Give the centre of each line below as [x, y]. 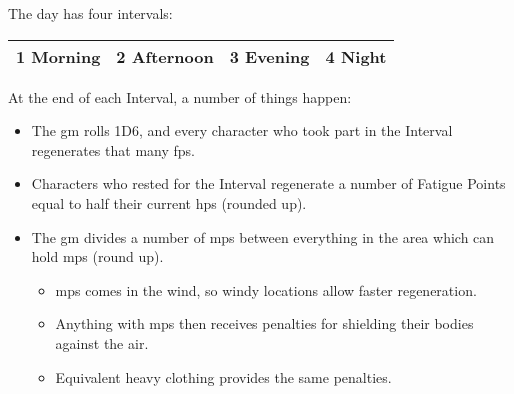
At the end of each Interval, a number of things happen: [180, 96]
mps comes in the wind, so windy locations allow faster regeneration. [266, 289]
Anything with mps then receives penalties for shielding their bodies [264, 323]
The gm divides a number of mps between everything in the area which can [263, 236]
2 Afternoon [165, 56]
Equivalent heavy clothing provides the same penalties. [223, 376]
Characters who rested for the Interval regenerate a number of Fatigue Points [268, 183]
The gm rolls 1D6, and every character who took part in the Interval [242, 130]
